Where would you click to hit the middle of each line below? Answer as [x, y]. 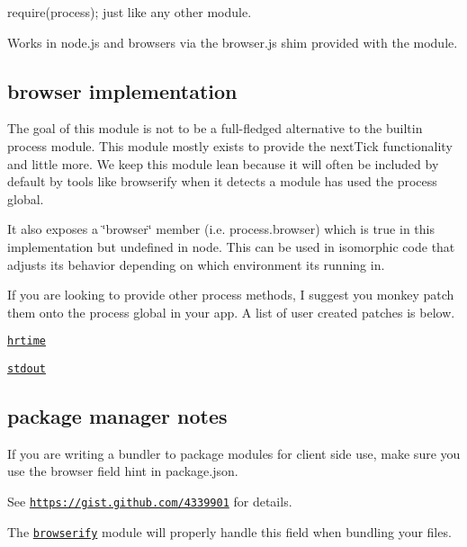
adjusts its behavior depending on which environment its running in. [196, 264]
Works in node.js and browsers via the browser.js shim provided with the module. [233, 42]
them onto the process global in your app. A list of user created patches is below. [231, 312]
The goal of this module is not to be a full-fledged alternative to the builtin [215, 128]
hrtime [27, 341]
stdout [27, 368]
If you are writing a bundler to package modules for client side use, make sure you [234, 453]
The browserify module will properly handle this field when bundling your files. [229, 531]
